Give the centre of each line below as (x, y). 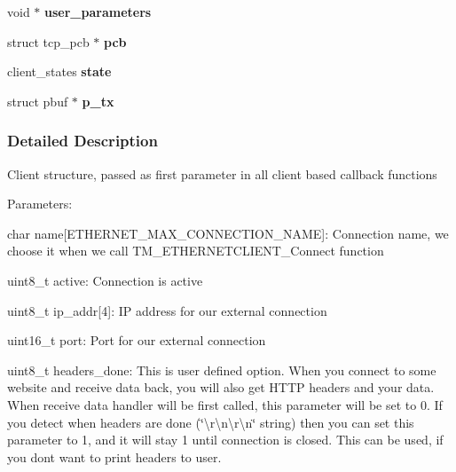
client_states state (59, 71)
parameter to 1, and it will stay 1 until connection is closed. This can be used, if (225, 440)
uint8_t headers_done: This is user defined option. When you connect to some (222, 370)
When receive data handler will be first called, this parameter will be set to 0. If (225, 404)
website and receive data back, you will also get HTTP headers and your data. (221, 387)
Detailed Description (83, 141)
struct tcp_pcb (48, 41)
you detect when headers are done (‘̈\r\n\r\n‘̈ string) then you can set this (211, 422)
